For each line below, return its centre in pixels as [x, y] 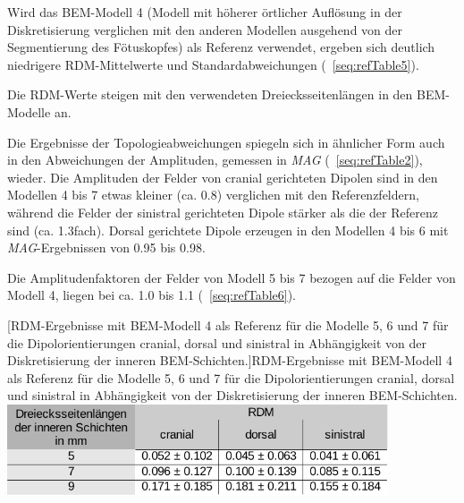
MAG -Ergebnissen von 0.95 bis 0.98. [106, 247]
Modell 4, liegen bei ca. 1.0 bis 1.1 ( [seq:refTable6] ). [152, 295]
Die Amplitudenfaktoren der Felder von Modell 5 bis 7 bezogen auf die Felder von [232, 277]
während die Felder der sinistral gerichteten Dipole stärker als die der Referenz [223, 212]
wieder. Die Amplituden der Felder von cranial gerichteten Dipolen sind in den [223, 177]
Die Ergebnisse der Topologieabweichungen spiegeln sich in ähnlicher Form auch [226, 142]
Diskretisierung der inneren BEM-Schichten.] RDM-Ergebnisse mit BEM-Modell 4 [230, 360]
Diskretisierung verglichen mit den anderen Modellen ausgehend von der [205, 29]
